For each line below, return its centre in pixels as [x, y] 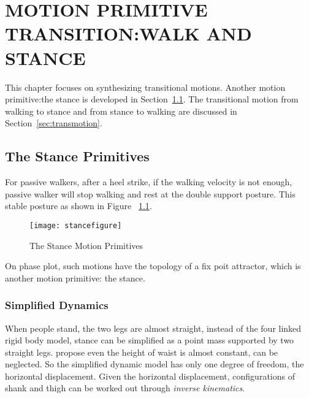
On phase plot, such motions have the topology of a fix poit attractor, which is [153, 266]
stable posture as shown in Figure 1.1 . [78, 206]
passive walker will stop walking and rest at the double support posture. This [150, 193]
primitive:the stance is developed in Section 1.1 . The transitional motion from [152, 99]
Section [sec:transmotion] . [54, 123]
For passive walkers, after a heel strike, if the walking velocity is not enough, [149, 182]
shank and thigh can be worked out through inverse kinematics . [125, 388]
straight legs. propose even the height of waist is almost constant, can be [142, 352]
